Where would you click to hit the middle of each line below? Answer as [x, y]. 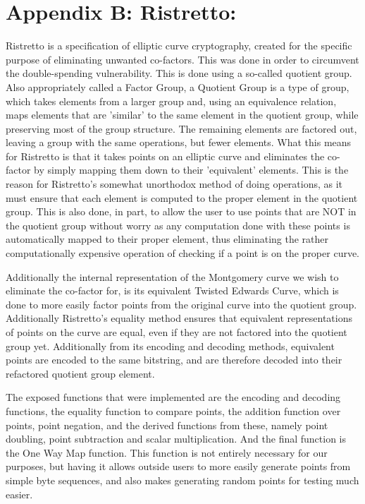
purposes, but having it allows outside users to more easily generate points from [178, 466]
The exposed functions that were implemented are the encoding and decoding [173, 397]
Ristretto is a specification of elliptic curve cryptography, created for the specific [179, 46]
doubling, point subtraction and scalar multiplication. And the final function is [176, 439]
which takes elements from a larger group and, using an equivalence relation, [171, 101]
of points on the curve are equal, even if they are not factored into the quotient [177, 332]
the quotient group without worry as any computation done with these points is [178, 225]
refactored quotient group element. [80, 373]
